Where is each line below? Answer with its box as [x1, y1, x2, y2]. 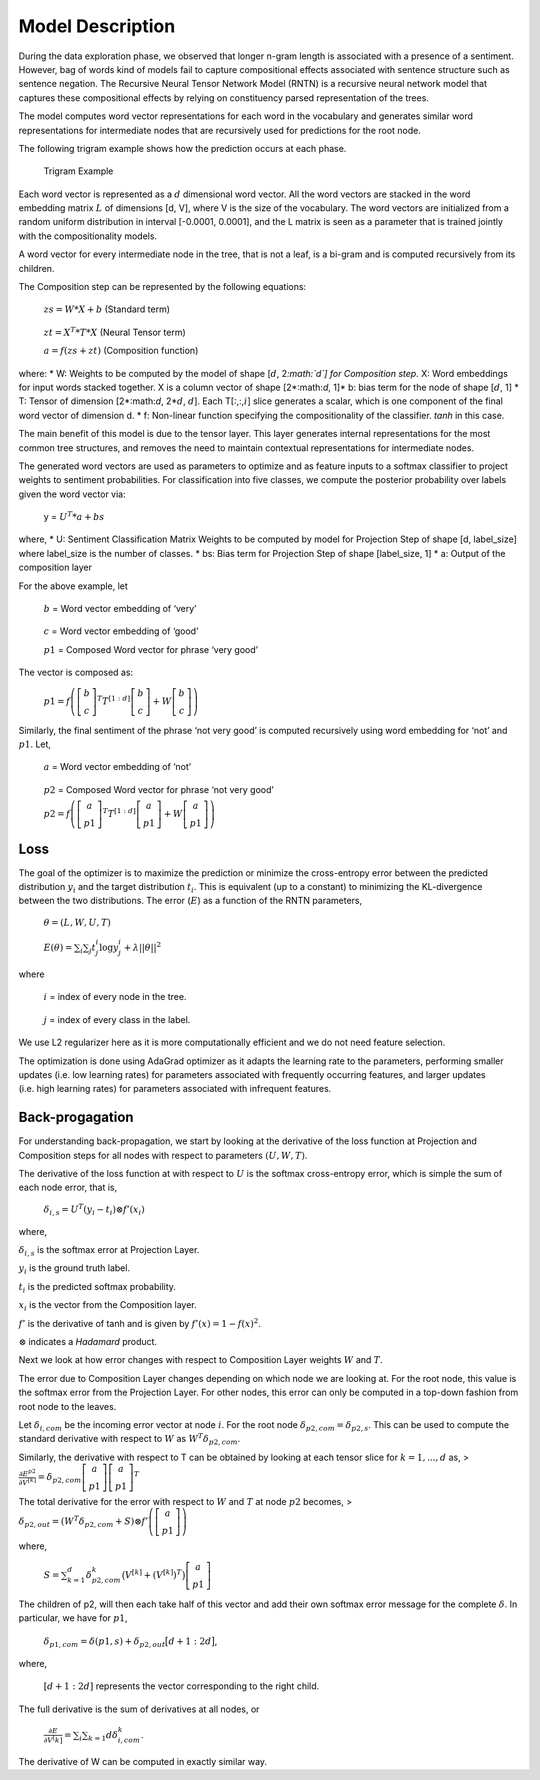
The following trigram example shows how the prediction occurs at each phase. [18, 142, 347, 154]
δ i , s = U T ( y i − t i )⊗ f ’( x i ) [43, 1202, 145, 1217]
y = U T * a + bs [43, 510, 105, 523]
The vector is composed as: [18, 666, 134, 679]
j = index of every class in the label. [43, 1013, 191, 1025]
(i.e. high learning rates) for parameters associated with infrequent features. [18, 1083, 332, 1095]
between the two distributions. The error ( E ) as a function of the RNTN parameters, [18, 895, 363, 907]
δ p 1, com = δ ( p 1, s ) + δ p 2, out [43, 1635, 166, 1649]
